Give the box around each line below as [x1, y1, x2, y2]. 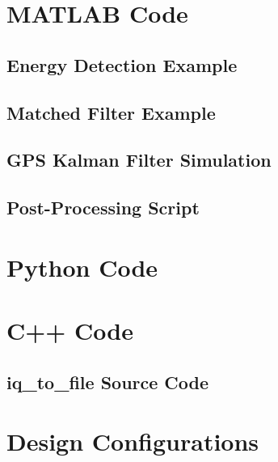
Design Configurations [6, 425, 259, 458]
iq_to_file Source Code [6, 369, 209, 394]
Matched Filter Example [6, 100, 216, 125]
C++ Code [6, 314, 133, 347]
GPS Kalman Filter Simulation [6, 147, 272, 172]
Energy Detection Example [6, 52, 238, 77]
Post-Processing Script [6, 195, 200, 220]
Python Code [6, 250, 158, 283]
